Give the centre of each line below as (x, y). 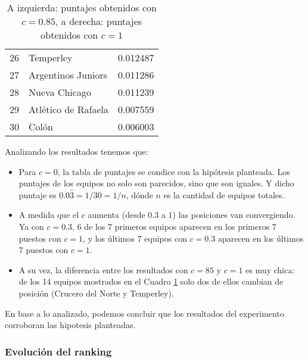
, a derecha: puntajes (99, 21)
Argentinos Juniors (68, 75)
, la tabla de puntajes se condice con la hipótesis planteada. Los (174, 171)
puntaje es (38, 194)
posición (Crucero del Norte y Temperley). (96, 293)
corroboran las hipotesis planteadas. (70, 325)
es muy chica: (270, 269)
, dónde (139, 194)
